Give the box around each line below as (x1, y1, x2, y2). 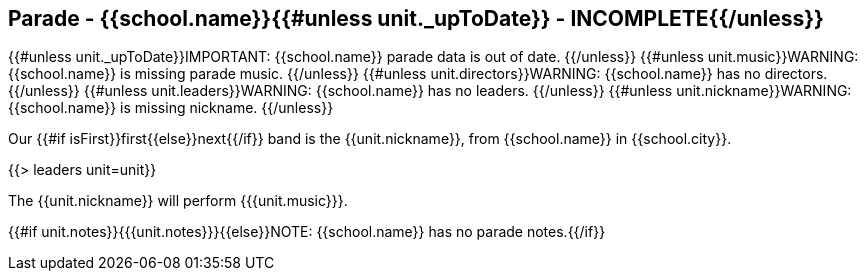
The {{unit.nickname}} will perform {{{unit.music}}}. (8, 192, 348, 210)
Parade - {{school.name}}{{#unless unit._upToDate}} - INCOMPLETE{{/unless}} (8, 6, 824, 31)
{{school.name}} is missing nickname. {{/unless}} (8, 99, 334, 117)
